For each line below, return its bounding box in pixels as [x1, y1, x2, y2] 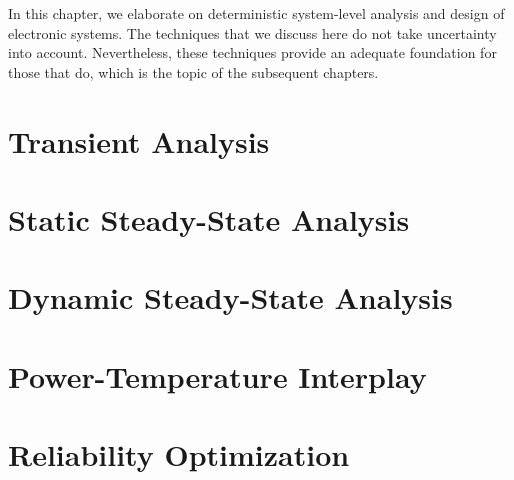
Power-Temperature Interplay [8, 355, 427, 396]
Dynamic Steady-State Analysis [8, 277, 453, 318]
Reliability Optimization [8, 434, 350, 475]
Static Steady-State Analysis [8, 198, 410, 239]
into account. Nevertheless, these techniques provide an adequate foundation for [8, 42, 497, 63]
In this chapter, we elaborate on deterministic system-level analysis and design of [8, 3, 505, 23]
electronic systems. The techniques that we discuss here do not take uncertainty [8, 22, 497, 43]
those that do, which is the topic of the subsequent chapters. [8, 61, 379, 82]
